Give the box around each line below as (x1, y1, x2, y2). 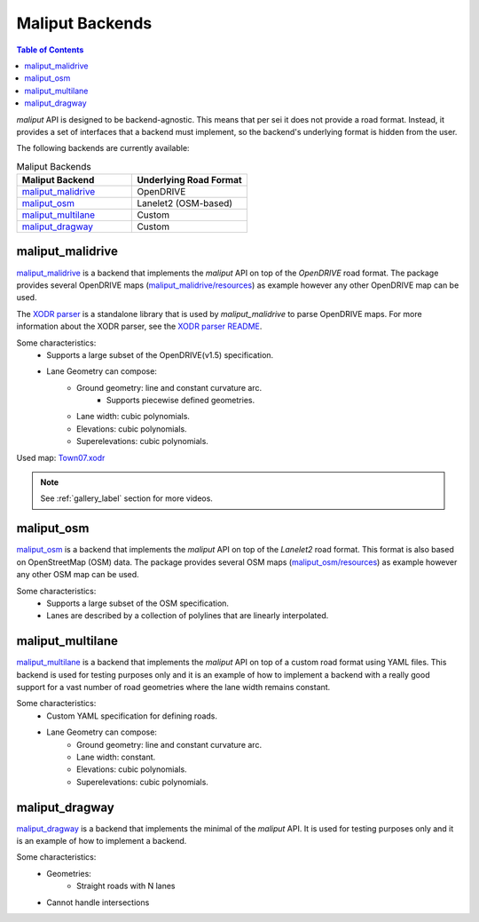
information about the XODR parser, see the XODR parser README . (16, 321, 263, 332)
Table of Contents (16, 44, 84, 55)
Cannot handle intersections (46, 897, 150, 908)
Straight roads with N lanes (76, 880, 177, 892)
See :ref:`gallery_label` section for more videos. (40, 493, 213, 504)
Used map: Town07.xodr (16, 452, 106, 463)
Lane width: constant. (76, 751, 156, 762)
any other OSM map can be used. (16, 569, 139, 580)
